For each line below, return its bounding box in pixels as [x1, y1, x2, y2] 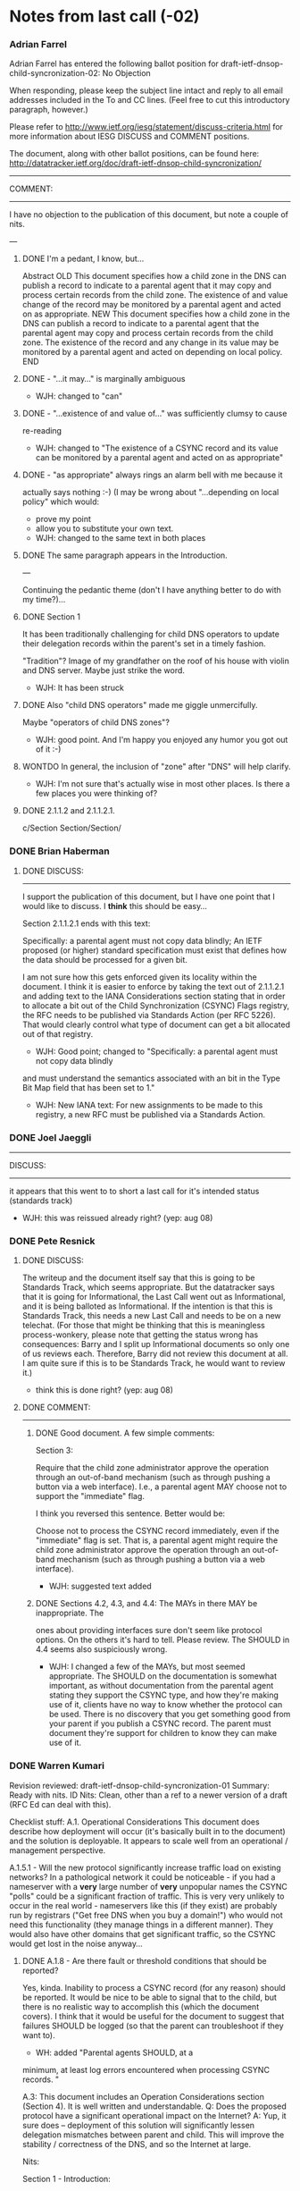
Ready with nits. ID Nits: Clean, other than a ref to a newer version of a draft [9, 1790, 287, 1800]
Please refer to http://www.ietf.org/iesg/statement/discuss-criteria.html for [9, 122, 284, 132]
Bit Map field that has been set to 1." [21, 1082, 155, 1092]
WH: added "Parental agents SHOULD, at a [35, 2047, 194, 2058]
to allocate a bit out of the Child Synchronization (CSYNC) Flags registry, [21, 999, 290, 1011]
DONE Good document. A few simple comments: [35, 1428, 215, 1438]
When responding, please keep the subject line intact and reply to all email [9, 85, 284, 96]
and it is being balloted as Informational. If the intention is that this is [21, 1301, 273, 1311]
